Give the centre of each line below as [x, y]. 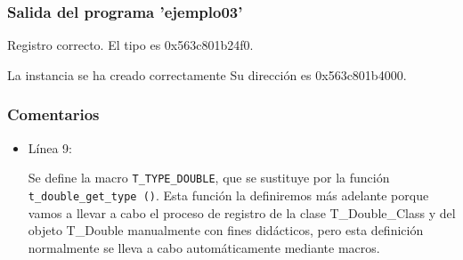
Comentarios [53, 114]
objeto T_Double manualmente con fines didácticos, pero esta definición [226, 230]
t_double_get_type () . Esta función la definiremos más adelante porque [228, 195]
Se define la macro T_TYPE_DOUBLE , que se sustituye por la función [209, 178]
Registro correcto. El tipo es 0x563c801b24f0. [130, 45]
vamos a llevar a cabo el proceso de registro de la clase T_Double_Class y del [242, 212]
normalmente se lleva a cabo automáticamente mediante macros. [204, 247]
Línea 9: [50, 147]
